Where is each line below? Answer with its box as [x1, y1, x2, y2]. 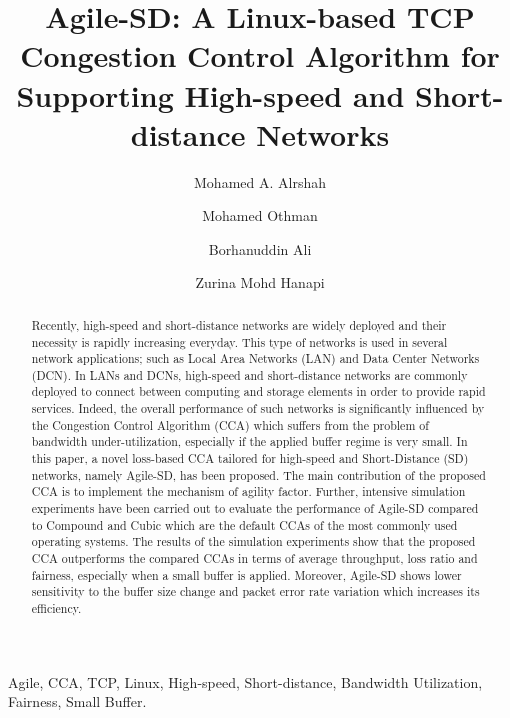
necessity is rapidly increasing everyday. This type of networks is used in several [31, 333, 448, 350]
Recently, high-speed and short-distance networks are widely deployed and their [31, 316, 447, 333]
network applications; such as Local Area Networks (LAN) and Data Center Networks [31, 350, 480, 367]
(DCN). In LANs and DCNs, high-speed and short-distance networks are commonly [31, 366, 468, 383]
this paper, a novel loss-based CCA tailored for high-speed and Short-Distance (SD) [31, 450, 469, 467]
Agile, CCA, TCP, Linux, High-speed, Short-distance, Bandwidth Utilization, [8, 671, 483, 692]
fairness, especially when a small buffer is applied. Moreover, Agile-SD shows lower [31, 566, 462, 583]
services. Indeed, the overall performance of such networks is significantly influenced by [31, 400, 485, 417]
